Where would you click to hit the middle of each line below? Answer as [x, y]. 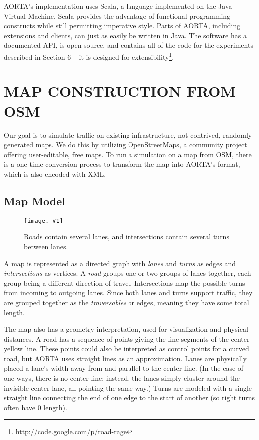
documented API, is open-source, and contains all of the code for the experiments [129, 45]
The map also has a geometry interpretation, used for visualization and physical [126, 329]
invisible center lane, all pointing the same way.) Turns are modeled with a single [128, 387]
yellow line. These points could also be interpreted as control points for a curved [127, 348]
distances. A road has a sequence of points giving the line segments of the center [127, 338]
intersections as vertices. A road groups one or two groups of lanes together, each [128, 273]
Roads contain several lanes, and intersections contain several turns [127, 237]
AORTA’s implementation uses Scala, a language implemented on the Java [118, 6]
